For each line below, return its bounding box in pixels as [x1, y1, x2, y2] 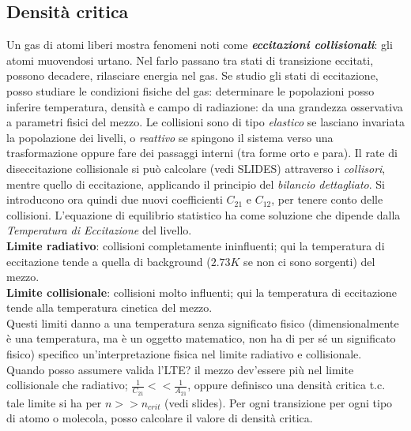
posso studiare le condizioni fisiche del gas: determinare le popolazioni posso [6, 82, 375, 99]
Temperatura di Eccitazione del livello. [6, 222, 192, 238]
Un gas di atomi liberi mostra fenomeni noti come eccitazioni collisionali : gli [6, 36, 393, 53]
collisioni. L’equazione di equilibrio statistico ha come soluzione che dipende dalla [6, 206, 401, 223]
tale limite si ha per [6, 394, 102, 410]
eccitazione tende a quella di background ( [6, 253, 211, 269]
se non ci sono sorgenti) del [243, 253, 375, 269]
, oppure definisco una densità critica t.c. [187, 377, 386, 393]
